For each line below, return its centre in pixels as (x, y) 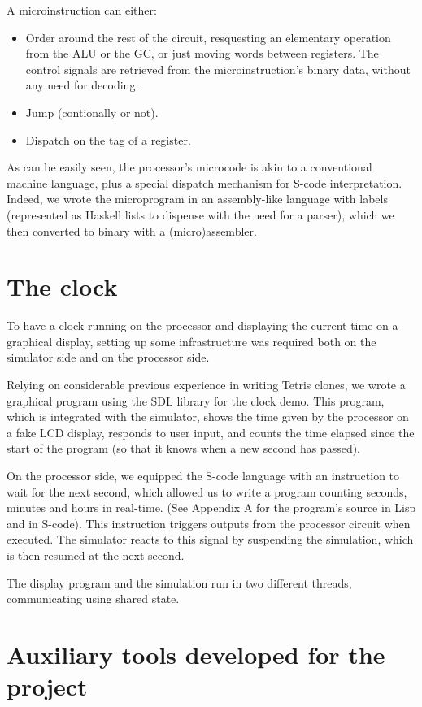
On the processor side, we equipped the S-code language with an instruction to (203, 475)
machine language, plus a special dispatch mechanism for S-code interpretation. (204, 182)
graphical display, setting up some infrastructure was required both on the (191, 341)
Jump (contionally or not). (92, 112)
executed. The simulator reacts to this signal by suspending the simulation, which (210, 539)
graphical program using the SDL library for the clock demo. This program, (196, 400)
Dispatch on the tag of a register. (108, 139)
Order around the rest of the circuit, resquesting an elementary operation (208, 37)
